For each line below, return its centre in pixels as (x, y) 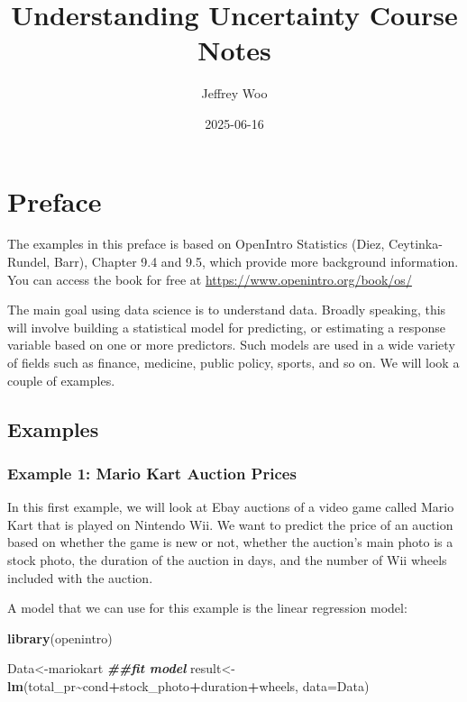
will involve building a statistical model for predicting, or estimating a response (226, 327)
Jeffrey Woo (234, 93)
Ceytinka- (416, 244)
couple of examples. (61, 380)
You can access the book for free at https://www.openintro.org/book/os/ (210, 279)
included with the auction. (80, 577)
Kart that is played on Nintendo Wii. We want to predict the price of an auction (230, 524)
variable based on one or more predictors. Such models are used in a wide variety (231, 345)
